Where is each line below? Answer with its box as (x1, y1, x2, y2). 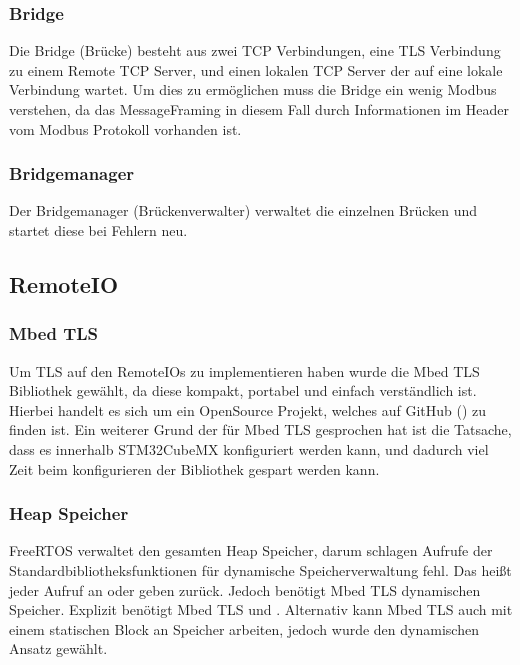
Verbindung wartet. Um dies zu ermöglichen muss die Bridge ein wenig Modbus (9, 79, 497, 100)
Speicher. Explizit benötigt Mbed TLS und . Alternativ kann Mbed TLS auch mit (9, 599, 513, 620)
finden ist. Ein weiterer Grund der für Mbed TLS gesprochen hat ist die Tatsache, (9, 419, 512, 440)
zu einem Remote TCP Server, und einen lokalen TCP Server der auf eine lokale (9, 59, 503, 80)
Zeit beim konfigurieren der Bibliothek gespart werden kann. (9, 458, 380, 479)
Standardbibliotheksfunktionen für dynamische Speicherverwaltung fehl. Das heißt (9, 559, 512, 580)
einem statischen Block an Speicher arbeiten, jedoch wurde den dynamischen (9, 618, 479, 639)
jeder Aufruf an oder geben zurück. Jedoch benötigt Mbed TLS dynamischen (9, 579, 481, 600)
